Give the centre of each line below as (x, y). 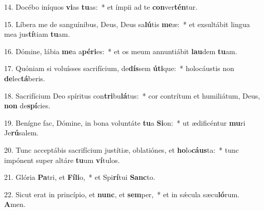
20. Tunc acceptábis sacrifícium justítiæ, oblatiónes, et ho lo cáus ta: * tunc (121, 149)
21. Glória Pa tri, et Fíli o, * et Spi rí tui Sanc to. (80, 177)
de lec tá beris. (25, 78)
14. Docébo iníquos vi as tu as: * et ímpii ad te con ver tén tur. (101, 7)
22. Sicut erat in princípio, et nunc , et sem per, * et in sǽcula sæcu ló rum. (122, 194)
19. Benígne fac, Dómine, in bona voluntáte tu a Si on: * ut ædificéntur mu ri (125, 122)
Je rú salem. (22, 133)
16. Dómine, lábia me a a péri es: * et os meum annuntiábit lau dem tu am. (121, 51)
